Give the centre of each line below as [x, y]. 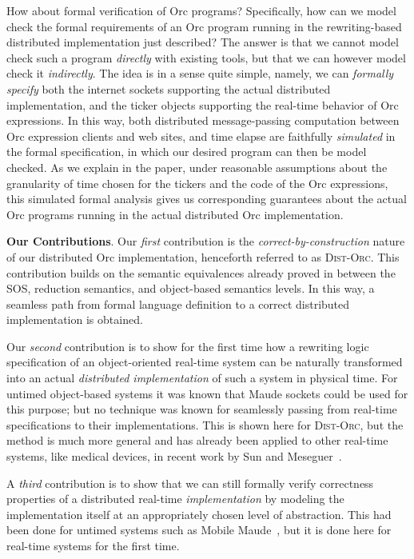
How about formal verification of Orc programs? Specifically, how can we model [201, 10]
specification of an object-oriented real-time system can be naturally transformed [205, 362]
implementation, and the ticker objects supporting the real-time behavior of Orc [203, 104]
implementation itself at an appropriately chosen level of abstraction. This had [199, 514]
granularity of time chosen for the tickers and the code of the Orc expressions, [197, 183]
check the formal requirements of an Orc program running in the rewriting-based [204, 26]
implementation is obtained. [75, 319]
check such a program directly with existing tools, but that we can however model [206, 57]
